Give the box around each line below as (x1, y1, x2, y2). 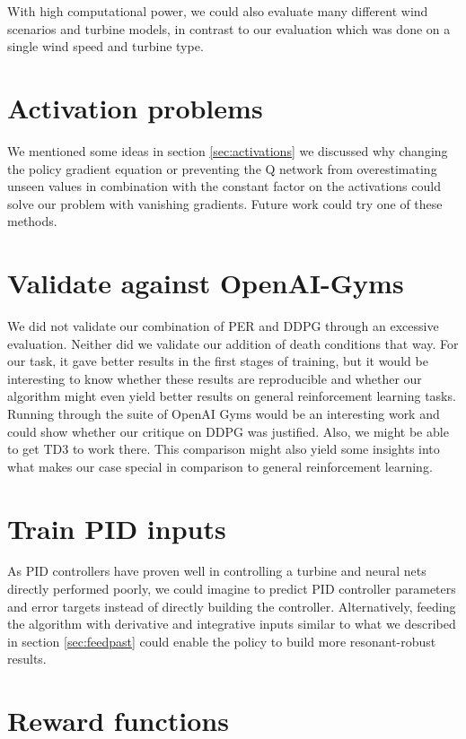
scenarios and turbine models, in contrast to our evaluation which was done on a (7, 19, 451, 38)
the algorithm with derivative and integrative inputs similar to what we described (7, 614, 456, 633)
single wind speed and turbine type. (7, 37, 204, 56)
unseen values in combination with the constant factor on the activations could (7, 177, 441, 196)
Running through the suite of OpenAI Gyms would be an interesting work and (7, 404, 440, 422)
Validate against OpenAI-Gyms (7, 265, 404, 301)
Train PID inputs (7, 509, 226, 546)
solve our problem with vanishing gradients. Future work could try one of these (7, 194, 443, 213)
